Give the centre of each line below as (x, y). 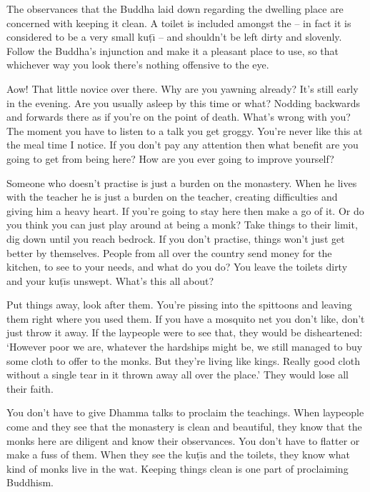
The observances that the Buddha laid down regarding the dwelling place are (175, 9)
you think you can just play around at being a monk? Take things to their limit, (182, 225)
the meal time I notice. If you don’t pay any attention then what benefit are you (182, 145)
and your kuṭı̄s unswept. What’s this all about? (110, 280)
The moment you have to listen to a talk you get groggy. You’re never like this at (185, 130)
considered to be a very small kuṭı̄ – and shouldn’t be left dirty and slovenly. (174, 37)
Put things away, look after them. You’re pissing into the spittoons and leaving (179, 305)
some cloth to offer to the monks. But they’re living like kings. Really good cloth (183, 360)
